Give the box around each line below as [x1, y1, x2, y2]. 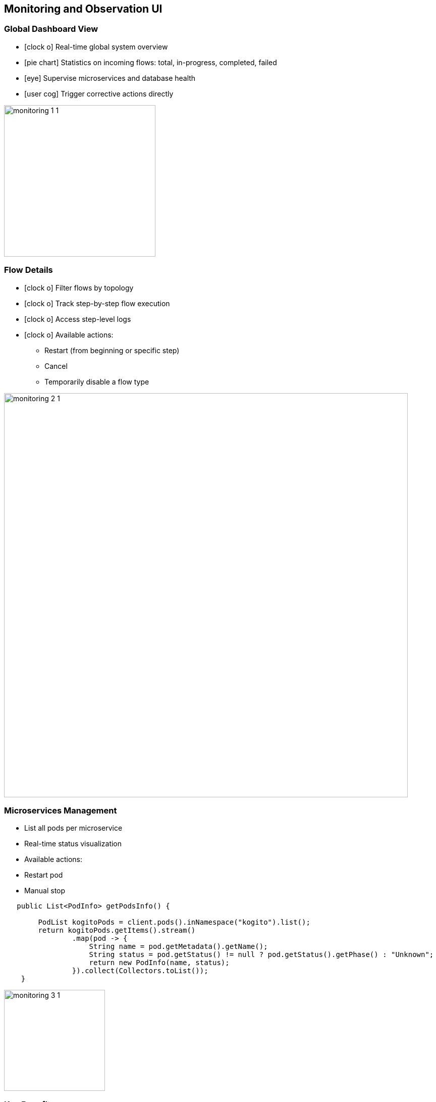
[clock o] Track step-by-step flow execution [24, 299, 170, 308]
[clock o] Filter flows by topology [24, 283, 134, 292]
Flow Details [4, 265, 53, 275]
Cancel [44, 361, 68, 370]
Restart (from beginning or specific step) [44, 346, 180, 355]
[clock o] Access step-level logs [24, 314, 131, 323]
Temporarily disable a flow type [44, 377, 149, 386]
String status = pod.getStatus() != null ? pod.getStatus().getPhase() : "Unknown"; [89, 950, 434, 959]
